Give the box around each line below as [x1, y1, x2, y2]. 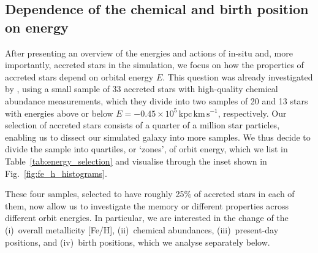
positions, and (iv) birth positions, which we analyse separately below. [5, 235, 270, 248]
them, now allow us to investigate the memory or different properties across [5, 199, 289, 212]
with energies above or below [5, 106, 113, 119]
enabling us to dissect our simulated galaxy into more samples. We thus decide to [5, 130, 311, 143]
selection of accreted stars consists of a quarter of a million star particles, [5, 119, 280, 131]
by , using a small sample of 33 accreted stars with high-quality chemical [5, 82, 278, 95]
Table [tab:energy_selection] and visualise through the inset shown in [5, 154, 267, 167]
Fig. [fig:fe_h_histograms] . [5, 166, 107, 179]
